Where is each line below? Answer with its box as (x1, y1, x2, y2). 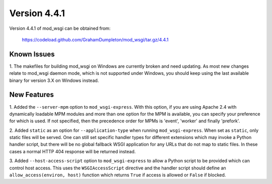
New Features (9, 90, 54, 99)
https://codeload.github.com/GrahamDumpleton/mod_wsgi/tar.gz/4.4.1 (22, 36, 169, 42)
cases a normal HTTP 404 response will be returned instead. (9, 148, 136, 154)
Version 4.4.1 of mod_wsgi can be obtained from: (9, 25, 111, 31)
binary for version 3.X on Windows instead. (9, 77, 99, 83)
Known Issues (9, 50, 55, 58)
